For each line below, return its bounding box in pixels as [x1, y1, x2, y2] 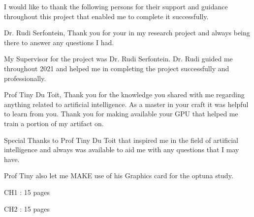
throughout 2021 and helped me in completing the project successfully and [4, 63, 229, 73]
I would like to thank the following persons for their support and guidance [4, 1, 228, 11]
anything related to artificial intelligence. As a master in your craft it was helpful [4, 99, 249, 109]
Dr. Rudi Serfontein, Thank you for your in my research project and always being [4, 27, 250, 38]
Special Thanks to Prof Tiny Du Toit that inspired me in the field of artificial [4, 135, 238, 145]
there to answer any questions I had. [4, 37, 114, 47]
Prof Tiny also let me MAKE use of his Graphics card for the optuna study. [4, 170, 233, 181]
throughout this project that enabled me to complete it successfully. [4, 11, 209, 21]
